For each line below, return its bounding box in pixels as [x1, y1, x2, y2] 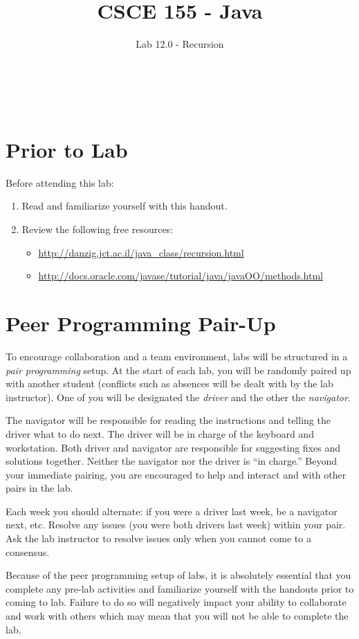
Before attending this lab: [6, 175, 114, 189]
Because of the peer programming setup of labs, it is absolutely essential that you [6, 568, 351, 582]
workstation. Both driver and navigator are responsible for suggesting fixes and [6, 440, 340, 454]
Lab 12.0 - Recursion [136, 37, 224, 51]
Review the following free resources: [21, 222, 174, 237]
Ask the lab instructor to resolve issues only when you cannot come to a [6, 531, 311, 546]
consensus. [6, 544, 50, 559]
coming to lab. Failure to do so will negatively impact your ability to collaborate [6, 595, 347, 609]
